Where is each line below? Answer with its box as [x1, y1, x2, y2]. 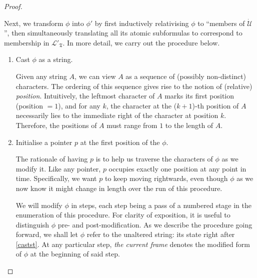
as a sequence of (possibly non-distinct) [125, 70, 246, 81]
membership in [4, 37, 49, 47]
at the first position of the [80, 136, 160, 147]
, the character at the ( [106, 100, 177, 110]
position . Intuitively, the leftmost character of [15, 90, 155, 101]
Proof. [4, 1, 22, 11]
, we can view [74, 70, 116, 81]
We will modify [15, 199, 62, 210]
